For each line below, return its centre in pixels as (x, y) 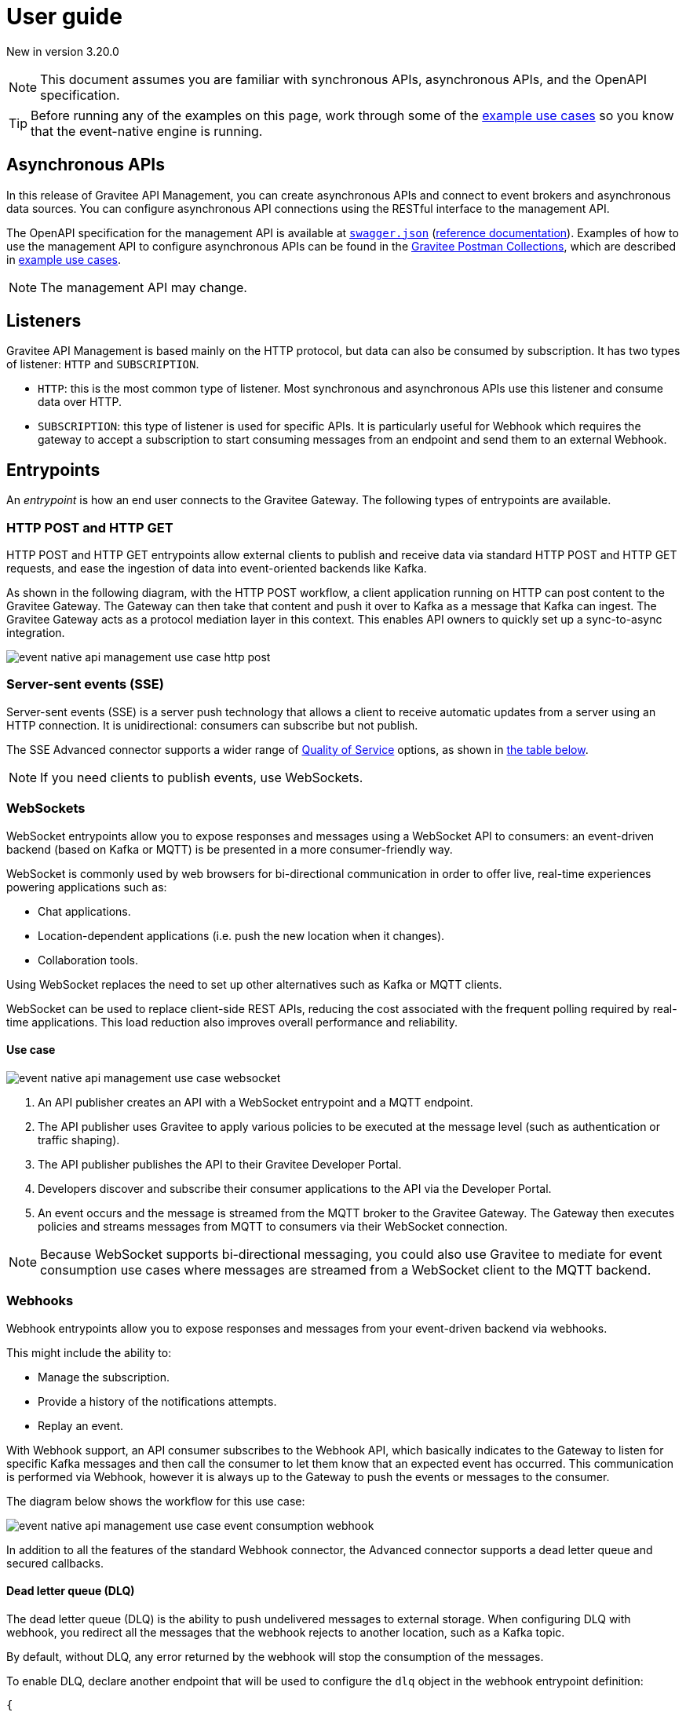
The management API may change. (144, 287)
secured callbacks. (55, 1563)
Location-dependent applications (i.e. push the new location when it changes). (241, 935)
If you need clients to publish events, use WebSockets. (202, 777)
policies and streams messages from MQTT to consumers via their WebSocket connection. (273, 1226)
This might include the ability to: (89, 1352)
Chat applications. (84, 911)
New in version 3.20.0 (63, 51)
